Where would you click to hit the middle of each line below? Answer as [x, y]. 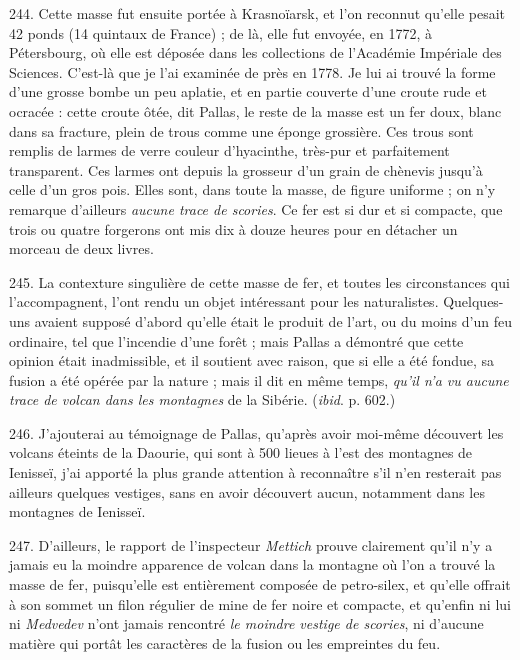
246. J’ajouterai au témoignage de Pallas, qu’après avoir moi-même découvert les [256, 432]
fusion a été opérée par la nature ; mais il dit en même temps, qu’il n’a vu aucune [259, 379]
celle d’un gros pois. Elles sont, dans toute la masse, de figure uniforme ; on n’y [252, 189]
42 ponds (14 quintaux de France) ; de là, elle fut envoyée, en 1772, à [221, 32]
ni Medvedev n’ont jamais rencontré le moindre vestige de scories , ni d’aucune [246, 623]
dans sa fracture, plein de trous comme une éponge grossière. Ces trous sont [241, 130]
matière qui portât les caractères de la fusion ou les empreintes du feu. [225, 642]
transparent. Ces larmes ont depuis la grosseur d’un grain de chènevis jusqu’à [246, 169]
